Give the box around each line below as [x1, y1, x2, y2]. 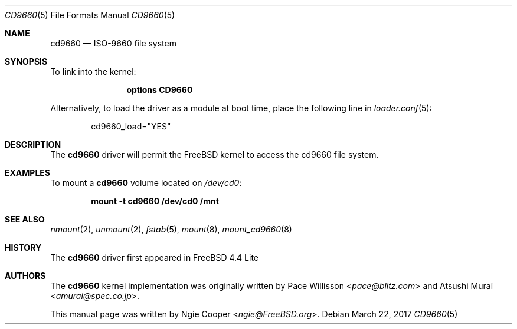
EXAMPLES [5, 168, 50, 178]
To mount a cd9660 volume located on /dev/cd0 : [50, 178, 242, 188]
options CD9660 [126, 85, 193, 95]
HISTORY [5, 242, 42, 252]
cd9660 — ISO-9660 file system [50, 38, 176, 48]
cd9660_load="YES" [91, 121, 171, 131]
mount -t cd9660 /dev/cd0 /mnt [91, 196, 219, 206]
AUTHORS [5, 271, 46, 281]
